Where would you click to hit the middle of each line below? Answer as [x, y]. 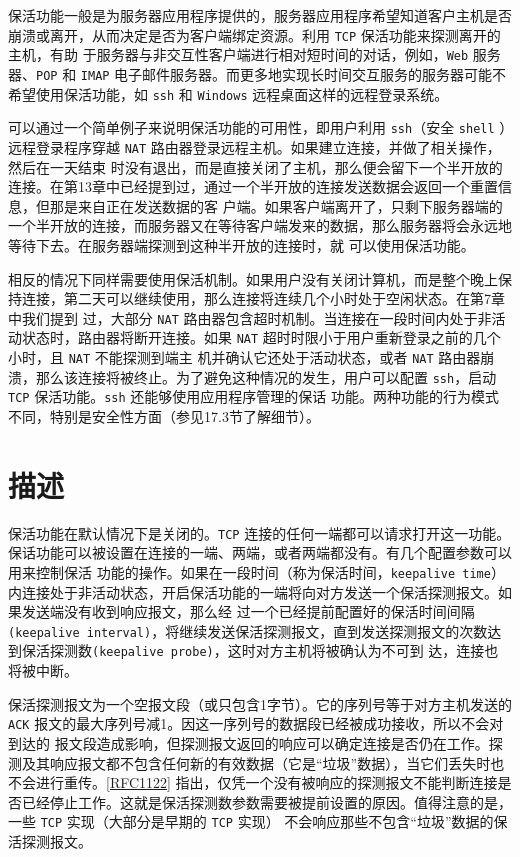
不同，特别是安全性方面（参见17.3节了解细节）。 [164, 415]
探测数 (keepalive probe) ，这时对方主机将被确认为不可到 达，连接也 [274, 650]
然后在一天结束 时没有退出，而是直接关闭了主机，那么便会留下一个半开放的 [255, 166]
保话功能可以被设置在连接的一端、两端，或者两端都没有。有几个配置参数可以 [260, 552]
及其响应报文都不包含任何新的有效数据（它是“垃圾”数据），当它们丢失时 [256, 762]
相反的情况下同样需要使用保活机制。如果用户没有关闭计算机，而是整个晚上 [253, 278]
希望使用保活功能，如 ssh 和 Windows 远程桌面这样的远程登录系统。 [228, 93]
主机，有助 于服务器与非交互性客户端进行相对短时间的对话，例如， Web [238, 54]
